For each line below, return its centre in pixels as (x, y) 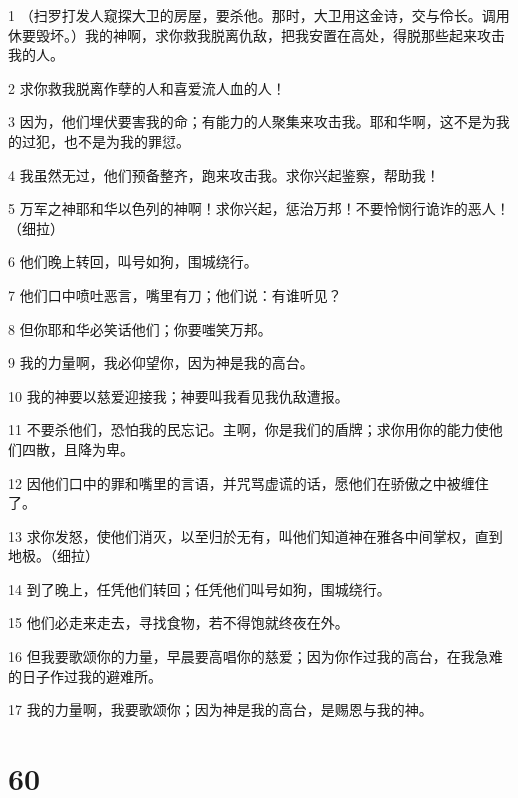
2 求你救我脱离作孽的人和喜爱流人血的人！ (147, 87)
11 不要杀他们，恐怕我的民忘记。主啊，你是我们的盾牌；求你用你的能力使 (248, 429)
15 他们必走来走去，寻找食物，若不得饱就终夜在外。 (178, 622)
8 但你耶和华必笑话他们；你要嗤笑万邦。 (140, 328)
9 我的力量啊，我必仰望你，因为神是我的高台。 (161, 362)
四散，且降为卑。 (77, 448)
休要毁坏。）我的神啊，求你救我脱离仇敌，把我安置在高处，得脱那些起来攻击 (256, 34)
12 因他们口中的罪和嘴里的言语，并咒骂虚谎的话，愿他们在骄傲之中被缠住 (248, 482)
